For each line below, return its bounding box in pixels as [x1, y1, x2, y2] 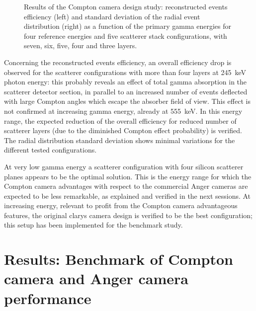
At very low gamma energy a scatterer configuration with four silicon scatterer [4, 161, 244, 171]
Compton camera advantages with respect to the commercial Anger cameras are [4, 181, 248, 191]
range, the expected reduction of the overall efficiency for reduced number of [4, 115, 237, 126]
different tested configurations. [4, 145, 97, 155]
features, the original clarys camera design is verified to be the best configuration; [4, 210, 253, 220]
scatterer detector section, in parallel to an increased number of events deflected [4, 86, 248, 96]
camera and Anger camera [4, 268, 188, 289]
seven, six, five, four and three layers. [24, 40, 137, 51]
